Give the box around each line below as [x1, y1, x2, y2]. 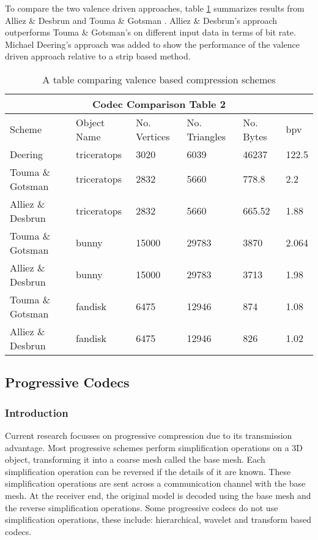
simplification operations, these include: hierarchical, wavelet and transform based [5, 513, 312, 526]
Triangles [187, 129, 226, 143]
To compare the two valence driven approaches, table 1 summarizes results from [5, 2, 305, 14]
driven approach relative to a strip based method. [5, 50, 191, 63]
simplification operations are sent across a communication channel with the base [5, 477, 306, 490]
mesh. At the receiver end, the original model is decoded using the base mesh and [5, 489, 311, 501]
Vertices [136, 129, 170, 143]
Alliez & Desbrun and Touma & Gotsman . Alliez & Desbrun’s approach [5, 13, 278, 26]
